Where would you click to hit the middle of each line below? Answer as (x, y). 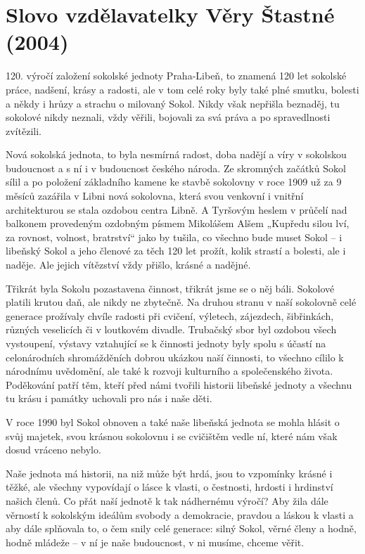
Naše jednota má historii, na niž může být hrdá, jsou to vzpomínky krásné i (169, 473)
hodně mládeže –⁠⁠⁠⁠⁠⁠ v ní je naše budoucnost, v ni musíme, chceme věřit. (155, 542)
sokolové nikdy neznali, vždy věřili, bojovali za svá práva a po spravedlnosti (168, 117)
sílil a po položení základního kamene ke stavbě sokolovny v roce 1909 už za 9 (174, 182)
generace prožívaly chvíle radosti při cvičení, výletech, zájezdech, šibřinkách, (170, 315)
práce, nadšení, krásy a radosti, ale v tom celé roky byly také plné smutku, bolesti (182, 89)
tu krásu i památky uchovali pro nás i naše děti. (109, 398)
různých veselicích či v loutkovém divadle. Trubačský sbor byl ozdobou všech (171, 329)
